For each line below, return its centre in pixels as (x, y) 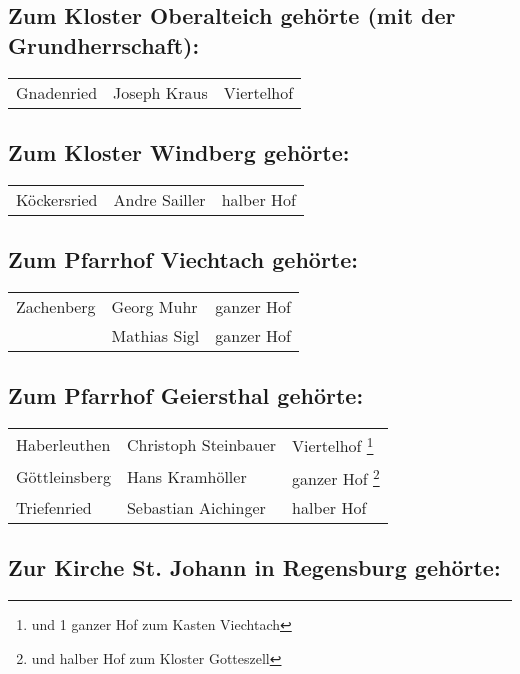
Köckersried (57, 199)
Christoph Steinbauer (201, 444)
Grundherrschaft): (104, 44)
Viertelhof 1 (333, 444)
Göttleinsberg (63, 477)
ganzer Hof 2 (336, 476)
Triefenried (54, 507)
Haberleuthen (63, 444)
